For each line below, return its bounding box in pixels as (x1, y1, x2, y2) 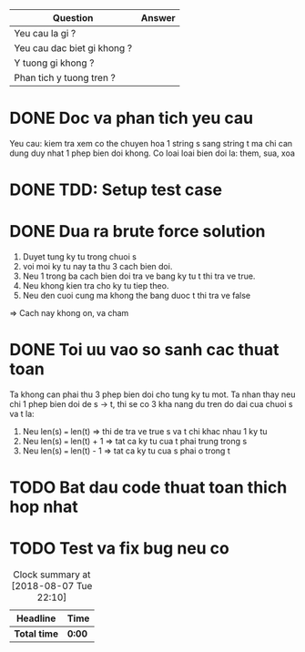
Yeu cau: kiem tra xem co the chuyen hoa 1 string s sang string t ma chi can (9, 138, 293, 148)
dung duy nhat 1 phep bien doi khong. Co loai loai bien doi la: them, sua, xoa (9, 148, 296, 158)
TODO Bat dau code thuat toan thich (9, 477, 288, 498)
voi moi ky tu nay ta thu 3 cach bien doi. (22, 261, 173, 272)
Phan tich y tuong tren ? (14, 72, 116, 84)
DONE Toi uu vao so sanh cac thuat (9, 340, 280, 361)
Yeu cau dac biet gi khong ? (14, 42, 133, 54)
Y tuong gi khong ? (14, 56, 95, 69)
